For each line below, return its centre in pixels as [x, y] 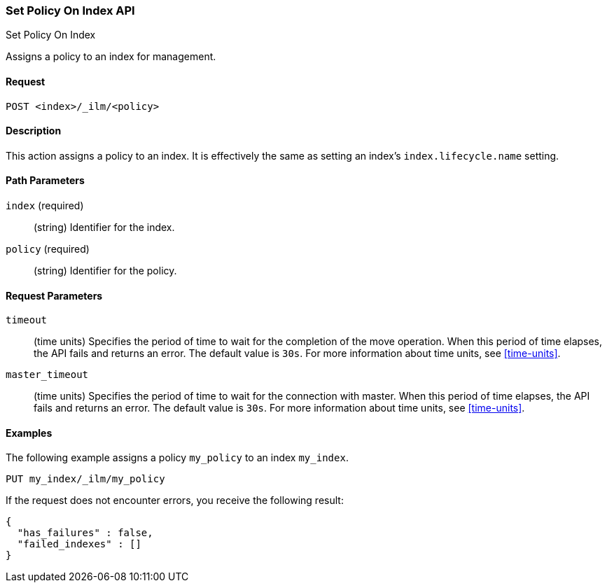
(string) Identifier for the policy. [105, 271]
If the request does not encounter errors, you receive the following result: [175, 500]
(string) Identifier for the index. [104, 227]
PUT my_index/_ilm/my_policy [85, 479]
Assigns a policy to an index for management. [111, 57]
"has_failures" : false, [85, 533]
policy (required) [48, 249]
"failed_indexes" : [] [79, 544]
